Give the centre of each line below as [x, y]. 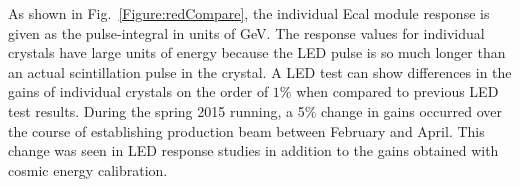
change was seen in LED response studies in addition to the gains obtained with [253, 150]
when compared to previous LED [397, 91]
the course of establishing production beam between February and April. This [246, 130]
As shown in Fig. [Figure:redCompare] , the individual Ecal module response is [249, 13]
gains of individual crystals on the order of [138, 91]
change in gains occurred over [411, 110]
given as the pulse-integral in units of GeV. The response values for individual [246, 32]
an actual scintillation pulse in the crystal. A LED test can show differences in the [260, 71]
